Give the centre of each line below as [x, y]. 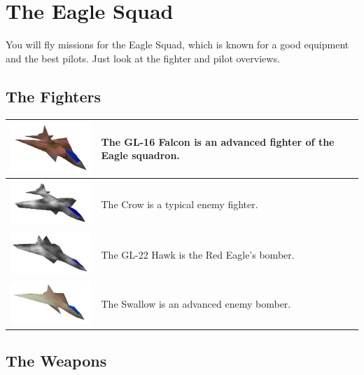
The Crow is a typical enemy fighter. [180, 204]
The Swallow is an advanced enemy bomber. [196, 303]
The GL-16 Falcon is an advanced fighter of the [218, 141]
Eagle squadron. [140, 155]
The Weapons [56, 361]
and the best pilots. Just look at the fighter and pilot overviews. [143, 58]
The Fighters [53, 96]
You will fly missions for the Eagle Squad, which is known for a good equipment [177, 45]
